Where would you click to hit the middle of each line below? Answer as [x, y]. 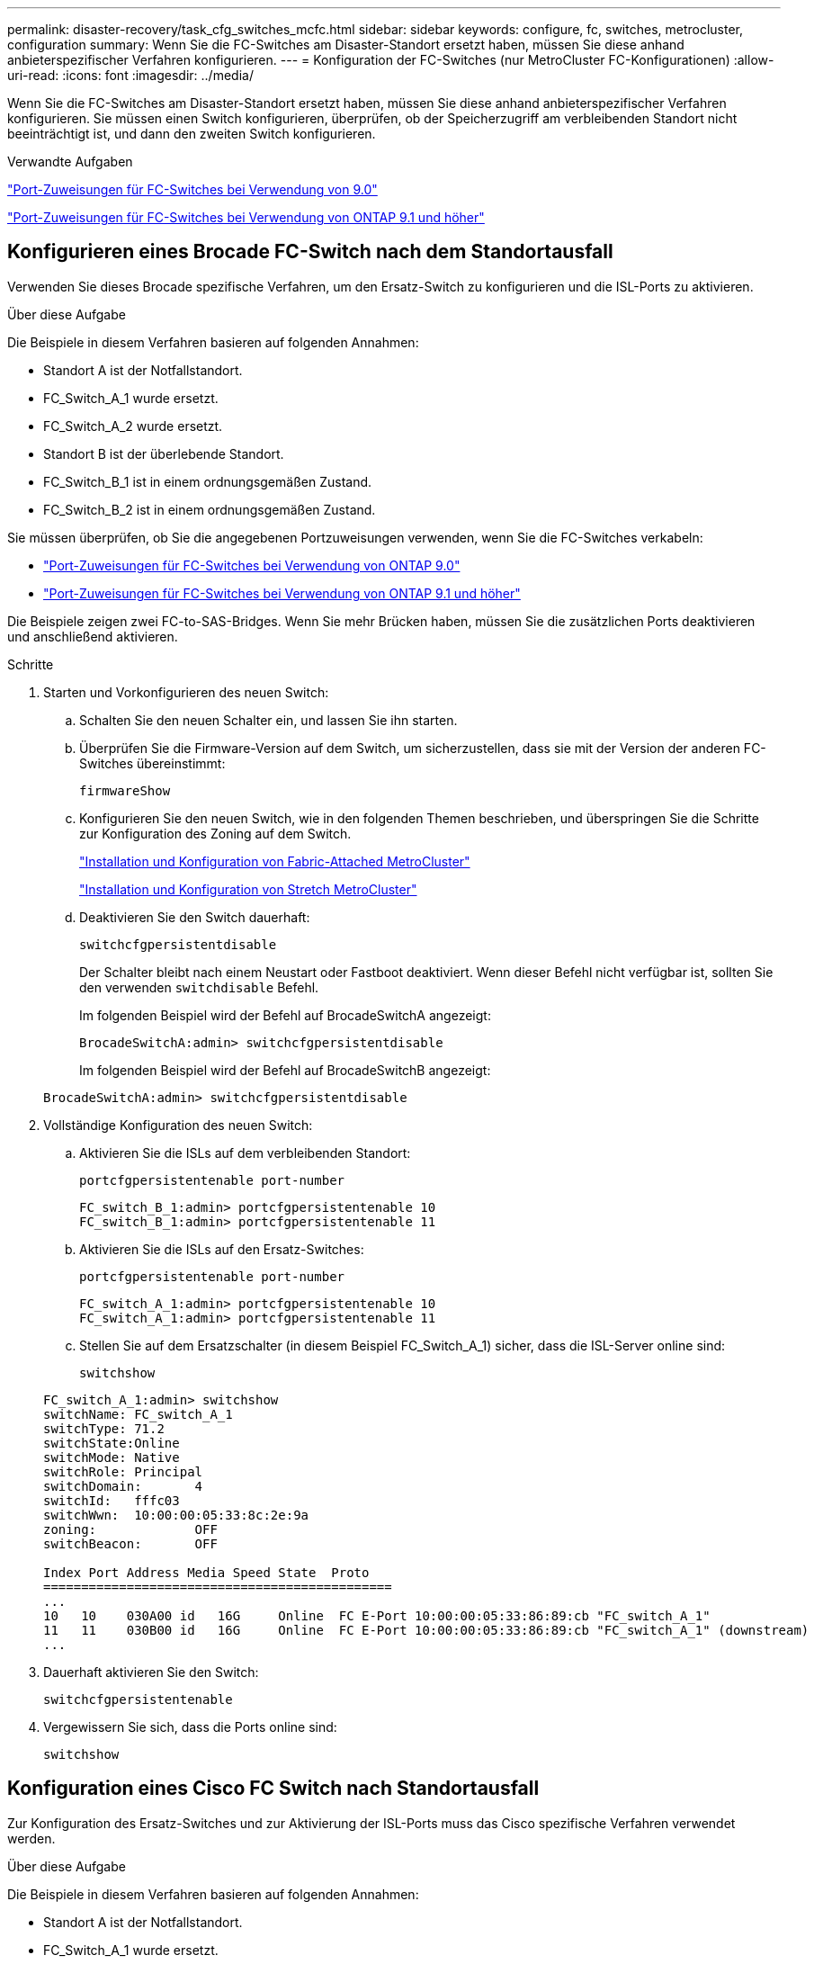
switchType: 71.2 [104, 1428]
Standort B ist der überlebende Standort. [164, 453]
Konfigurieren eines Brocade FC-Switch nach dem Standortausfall [310, 252]
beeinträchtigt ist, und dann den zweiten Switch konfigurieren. [192, 134]
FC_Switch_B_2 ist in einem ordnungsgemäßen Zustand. [210, 509]
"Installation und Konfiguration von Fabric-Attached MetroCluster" [275, 861]
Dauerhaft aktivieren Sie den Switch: [151, 1672]
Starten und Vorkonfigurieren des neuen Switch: [186, 692]
